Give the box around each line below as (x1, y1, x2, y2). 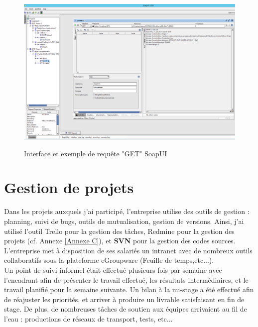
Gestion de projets (4, 177, 134, 198)
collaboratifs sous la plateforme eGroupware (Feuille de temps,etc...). (4, 255, 214, 265)
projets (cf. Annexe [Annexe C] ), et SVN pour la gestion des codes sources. (4, 235, 236, 246)
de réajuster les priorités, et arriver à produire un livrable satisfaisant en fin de (4, 294, 245, 304)
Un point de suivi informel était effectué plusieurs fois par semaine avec (4, 264, 222, 275)
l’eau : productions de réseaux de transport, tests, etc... (4, 313, 173, 324)
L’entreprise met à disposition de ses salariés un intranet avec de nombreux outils (4, 245, 253, 255)
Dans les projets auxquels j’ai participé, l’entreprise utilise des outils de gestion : (4, 206, 250, 217)
